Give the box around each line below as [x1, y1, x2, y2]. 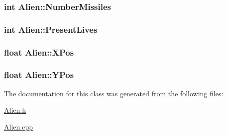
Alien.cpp [4, 121, 33, 132]
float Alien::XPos [4, 46, 74, 58]
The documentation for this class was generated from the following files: [4, 88, 224, 98]
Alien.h [4, 105, 26, 115]
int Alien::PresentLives [4, 23, 98, 35]
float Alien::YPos [4, 68, 74, 81]
